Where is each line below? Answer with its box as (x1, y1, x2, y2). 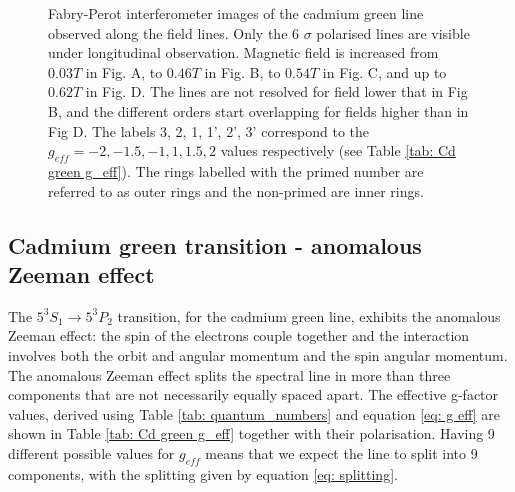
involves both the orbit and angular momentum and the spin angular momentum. (8, 344, 508, 365)
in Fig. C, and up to (322, 61, 447, 82)
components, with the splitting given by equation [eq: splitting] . (8, 463, 398, 484)
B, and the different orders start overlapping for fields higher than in (48, 100, 469, 121)
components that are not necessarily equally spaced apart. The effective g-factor (8, 384, 499, 405)
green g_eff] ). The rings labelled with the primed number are (48, 160, 424, 181)
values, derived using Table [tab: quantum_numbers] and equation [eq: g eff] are (8, 403, 500, 424)
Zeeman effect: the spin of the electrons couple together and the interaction (8, 325, 470, 346)
